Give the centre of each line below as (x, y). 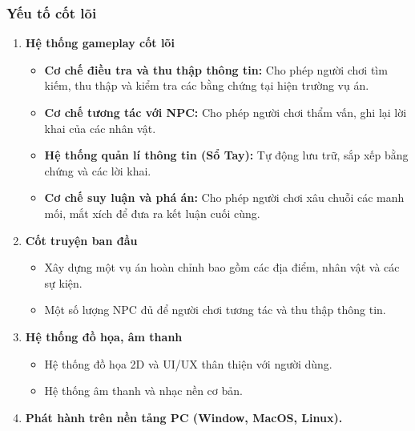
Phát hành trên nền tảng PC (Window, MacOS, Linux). (184, 417)
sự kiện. (63, 282)
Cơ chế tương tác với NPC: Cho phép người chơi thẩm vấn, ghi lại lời (226, 112)
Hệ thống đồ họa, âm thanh (104, 336)
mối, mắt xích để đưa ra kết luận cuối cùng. (152, 213)
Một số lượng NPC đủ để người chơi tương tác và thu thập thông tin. (215, 310)
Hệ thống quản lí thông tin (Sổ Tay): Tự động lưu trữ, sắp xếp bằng (226, 155)
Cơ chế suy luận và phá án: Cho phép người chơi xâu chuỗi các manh (224, 197)
